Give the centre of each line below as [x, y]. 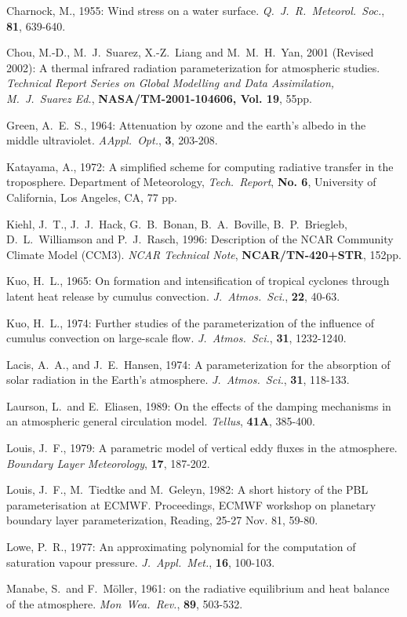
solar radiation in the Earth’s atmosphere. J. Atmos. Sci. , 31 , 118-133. [178, 380]
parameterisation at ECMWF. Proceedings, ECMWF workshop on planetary [191, 504]
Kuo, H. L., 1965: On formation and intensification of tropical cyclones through [198, 281]
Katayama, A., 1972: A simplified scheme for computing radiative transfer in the [200, 166]
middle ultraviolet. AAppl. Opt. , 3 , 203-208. [112, 140]
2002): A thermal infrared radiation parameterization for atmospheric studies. [193, 67]
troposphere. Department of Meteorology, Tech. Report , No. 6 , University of [191, 182]
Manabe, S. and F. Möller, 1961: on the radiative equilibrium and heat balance [198, 588]
